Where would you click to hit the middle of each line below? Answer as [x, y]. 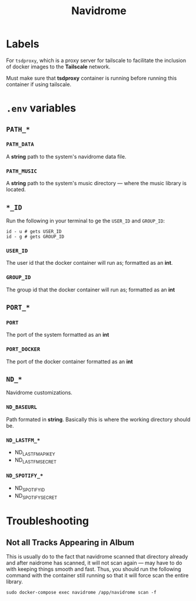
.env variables [41, 108]
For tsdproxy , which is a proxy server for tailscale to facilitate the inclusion [96, 60]
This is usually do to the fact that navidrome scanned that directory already [97, 557]
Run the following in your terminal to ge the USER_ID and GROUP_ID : [85, 221]
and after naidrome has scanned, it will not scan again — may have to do [94, 563]
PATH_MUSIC [21, 171]
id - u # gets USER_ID [34, 231]
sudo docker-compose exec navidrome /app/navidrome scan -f [82, 593]
